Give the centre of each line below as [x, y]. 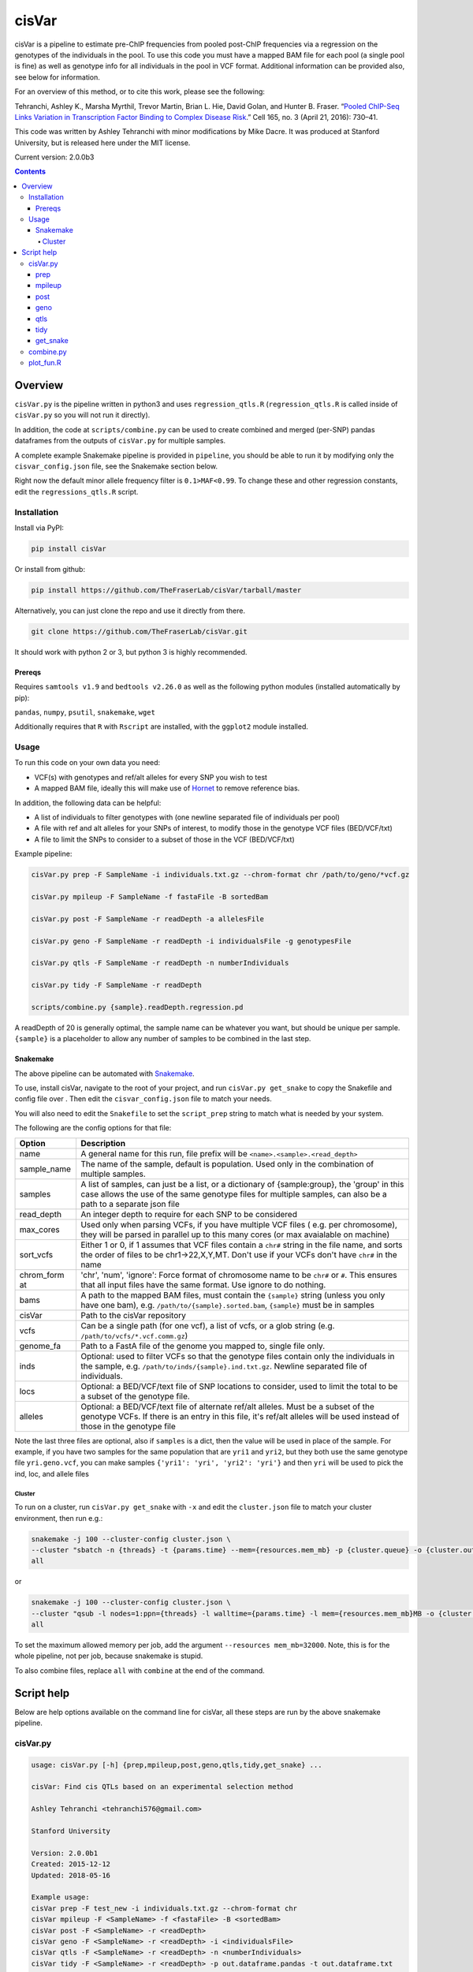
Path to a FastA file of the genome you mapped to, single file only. [203, 1346]
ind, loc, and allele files [52, 1473]
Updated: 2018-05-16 [71, 1875]
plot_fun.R [45, 363]
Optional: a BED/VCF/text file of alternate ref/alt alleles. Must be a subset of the [227, 1406]
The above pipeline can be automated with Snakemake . [104, 1074]
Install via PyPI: [39, 528]
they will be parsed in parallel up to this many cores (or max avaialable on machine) [235, 1234]
